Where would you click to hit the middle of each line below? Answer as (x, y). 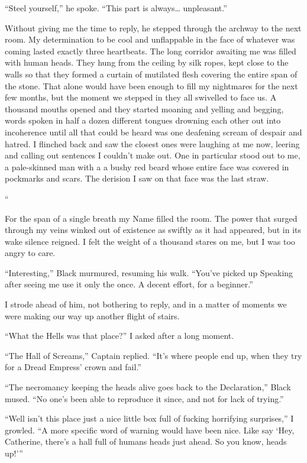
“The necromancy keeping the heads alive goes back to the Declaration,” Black (148, 387)
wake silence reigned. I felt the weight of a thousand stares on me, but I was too (150, 241)
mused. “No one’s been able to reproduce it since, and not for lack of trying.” (144, 398)
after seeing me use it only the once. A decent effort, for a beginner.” (129, 284)
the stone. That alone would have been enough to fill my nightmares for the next (151, 85)
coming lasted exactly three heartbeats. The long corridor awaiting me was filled (151, 51)
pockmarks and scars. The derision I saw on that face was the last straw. (137, 178)
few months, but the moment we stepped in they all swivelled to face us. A (141, 97)
